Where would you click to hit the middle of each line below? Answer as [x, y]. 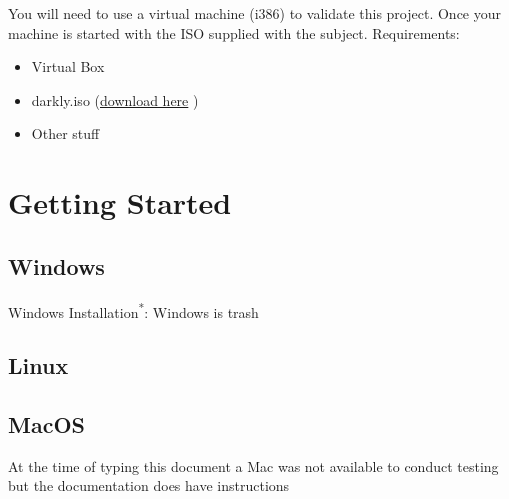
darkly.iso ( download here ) [115, 99]
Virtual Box [68, 66]
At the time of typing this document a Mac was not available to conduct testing [253, 465]
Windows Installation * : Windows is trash [133, 310]
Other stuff [65, 133]
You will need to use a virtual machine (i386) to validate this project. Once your [254, 13]
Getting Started [120, 202]
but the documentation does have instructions [149, 485]
